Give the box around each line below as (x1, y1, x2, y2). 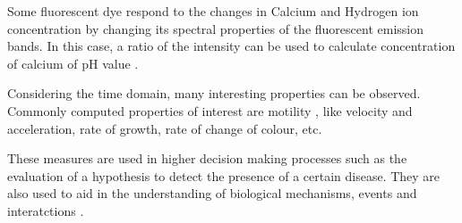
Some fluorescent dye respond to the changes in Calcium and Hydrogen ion (7, 2, 419, 20)
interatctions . (7, 201, 84, 219)
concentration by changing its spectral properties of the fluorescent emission (7, 19, 423, 37)
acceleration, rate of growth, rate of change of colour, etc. (7, 119, 322, 137)
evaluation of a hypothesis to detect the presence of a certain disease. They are (7, 166, 441, 185)
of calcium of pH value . (7, 54, 139, 72)
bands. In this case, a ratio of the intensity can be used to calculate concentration (7, 37, 456, 55)
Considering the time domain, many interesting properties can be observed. (7, 84, 421, 103)
